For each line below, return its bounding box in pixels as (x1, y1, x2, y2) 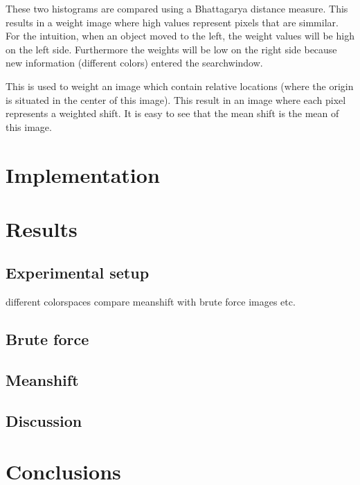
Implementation (6, 160, 160, 188)
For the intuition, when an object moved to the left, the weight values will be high (6, 28, 354, 43)
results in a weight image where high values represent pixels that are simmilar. (6, 15, 339, 29)
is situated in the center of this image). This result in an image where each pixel (6, 92, 346, 107)
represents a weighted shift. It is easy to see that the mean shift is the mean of (6, 106, 339, 121)
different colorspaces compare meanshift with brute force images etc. (6, 294, 296, 309)
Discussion (6, 409, 82, 431)
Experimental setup (6, 262, 150, 283)
